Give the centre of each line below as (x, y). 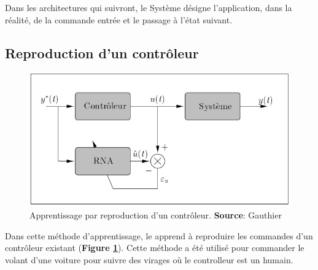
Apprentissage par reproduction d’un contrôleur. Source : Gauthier (156, 214)
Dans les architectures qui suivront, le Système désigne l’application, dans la (149, 7)
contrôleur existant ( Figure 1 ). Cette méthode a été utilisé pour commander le (155, 248)
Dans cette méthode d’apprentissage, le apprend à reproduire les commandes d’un (159, 235)
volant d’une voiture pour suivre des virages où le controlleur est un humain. (149, 259)
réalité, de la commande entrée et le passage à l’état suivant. (119, 19)
